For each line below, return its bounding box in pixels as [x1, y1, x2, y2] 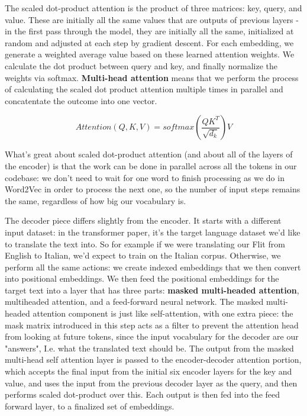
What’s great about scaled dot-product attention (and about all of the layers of [5, 148, 293, 160]
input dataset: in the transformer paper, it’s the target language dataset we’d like [5, 225, 300, 238]
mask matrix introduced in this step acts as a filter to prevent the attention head [5, 318, 299, 331]
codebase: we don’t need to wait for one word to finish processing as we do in [5, 171, 285, 183]
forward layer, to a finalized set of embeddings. [5, 399, 174, 412]
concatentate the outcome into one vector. [5, 94, 157, 107]
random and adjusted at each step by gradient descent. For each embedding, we [5, 36, 294, 49]
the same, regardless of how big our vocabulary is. [5, 194, 186, 207]
